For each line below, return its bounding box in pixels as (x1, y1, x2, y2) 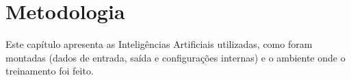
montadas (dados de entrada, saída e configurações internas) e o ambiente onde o (5, 50, 346, 64)
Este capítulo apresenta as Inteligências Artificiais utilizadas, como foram (5, 37, 313, 51)
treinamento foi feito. (5, 64, 94, 78)
